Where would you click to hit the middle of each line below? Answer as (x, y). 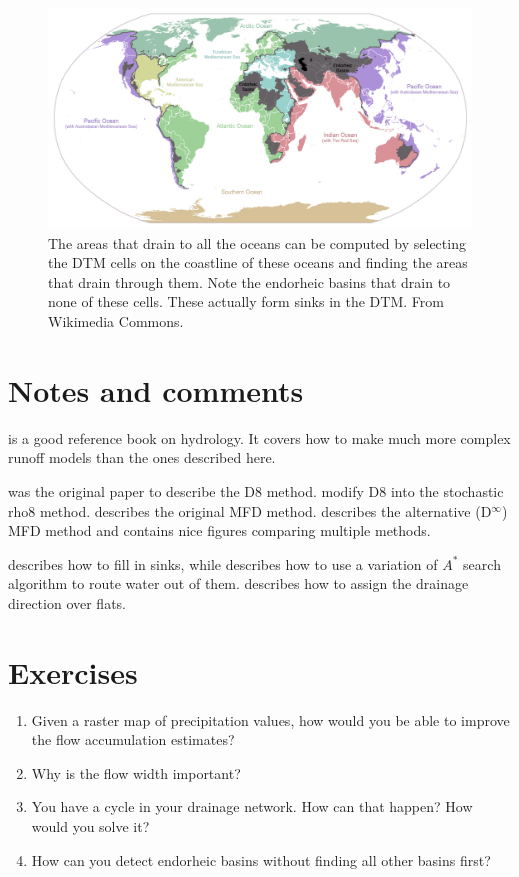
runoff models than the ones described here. (142, 457)
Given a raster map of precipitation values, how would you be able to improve (270, 719)
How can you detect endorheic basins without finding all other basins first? (261, 859)
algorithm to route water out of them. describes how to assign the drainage (238, 583)
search (482, 563)
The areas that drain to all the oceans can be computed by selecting (257, 242)
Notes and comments (156, 389)
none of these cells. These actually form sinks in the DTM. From (246, 301)
